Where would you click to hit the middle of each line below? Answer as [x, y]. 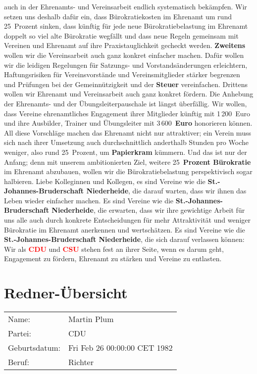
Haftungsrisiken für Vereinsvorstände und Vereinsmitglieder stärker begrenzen [122, 74]
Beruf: [19, 362]
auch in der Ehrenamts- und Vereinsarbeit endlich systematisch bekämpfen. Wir [126, 6]
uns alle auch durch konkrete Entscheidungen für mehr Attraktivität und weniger [128, 220]
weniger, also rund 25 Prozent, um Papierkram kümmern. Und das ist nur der [126, 152]
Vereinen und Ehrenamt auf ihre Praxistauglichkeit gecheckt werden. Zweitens [125, 45]
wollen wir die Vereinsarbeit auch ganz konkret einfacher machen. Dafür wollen [124, 55]
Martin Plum [91, 319]
